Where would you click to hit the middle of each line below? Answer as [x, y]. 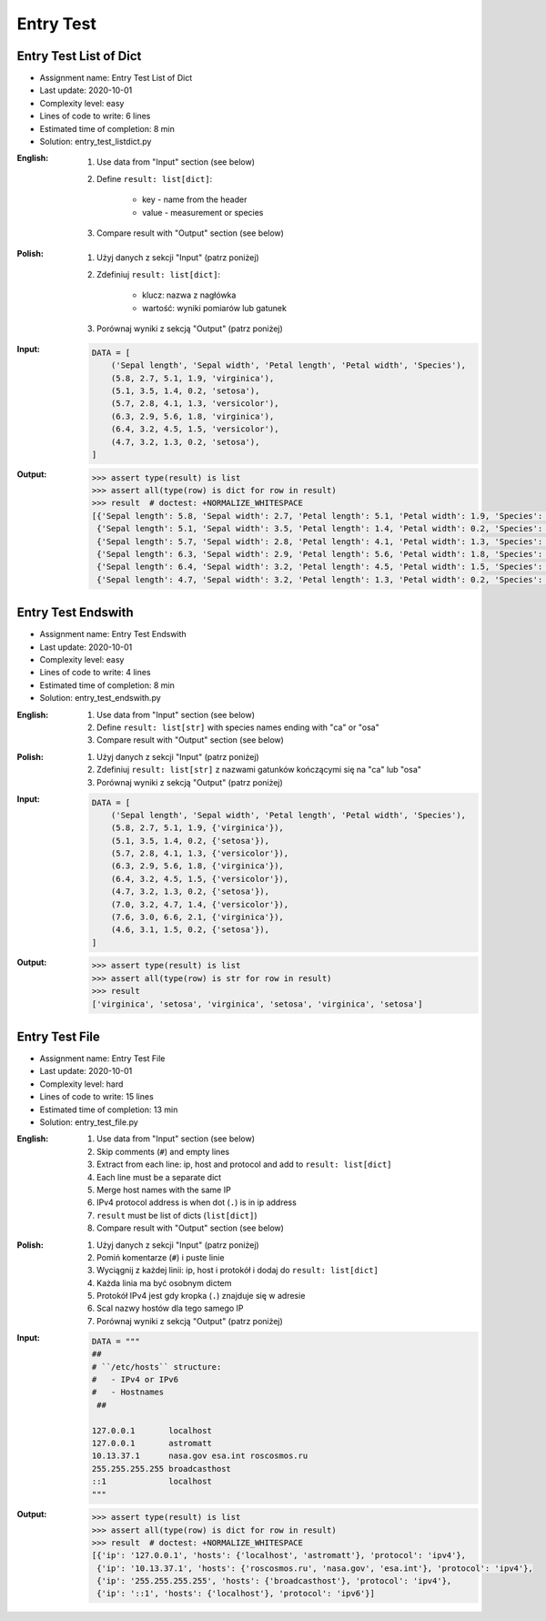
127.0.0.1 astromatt [152, 1443]
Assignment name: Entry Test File [102, 1059]
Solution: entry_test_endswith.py [100, 698]
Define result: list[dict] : [155, 178]
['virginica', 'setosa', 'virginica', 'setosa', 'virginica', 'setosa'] [257, 1004]
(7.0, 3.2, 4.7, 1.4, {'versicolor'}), [200, 904]
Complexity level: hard [81, 1084]
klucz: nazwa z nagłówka [189, 295]
